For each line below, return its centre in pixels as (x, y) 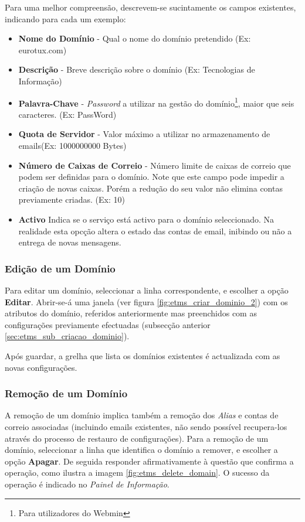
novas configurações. (41, 367)
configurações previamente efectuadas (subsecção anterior (108, 324)
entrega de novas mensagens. (70, 242)
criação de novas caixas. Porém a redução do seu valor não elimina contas (150, 188)
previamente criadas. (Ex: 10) (72, 199)
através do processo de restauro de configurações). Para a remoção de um (137, 438)
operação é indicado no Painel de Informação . (87, 484)
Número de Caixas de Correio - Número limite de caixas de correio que (155, 165)
